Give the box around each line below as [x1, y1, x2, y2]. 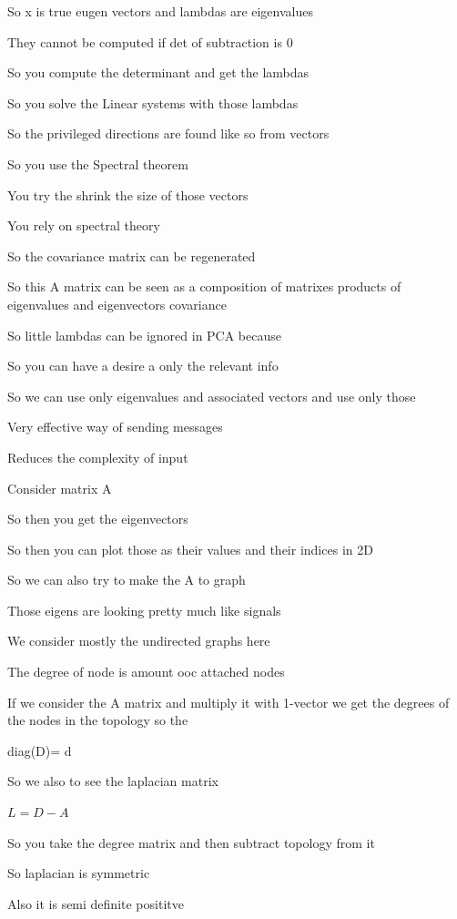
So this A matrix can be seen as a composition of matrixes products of [7, 277, 401, 296]
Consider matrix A [7, 478, 112, 497]
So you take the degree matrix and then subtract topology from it [7, 832, 375, 852]
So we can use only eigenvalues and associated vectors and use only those [7, 386, 416, 405]
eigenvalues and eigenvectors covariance [7, 294, 227, 313]
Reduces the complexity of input [7, 447, 188, 466]
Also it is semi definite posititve [7, 893, 184, 913]
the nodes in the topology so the [7, 710, 188, 730]
